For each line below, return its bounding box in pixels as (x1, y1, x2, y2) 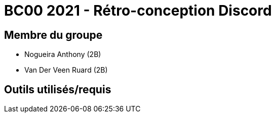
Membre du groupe (4, 28, 103, 41)
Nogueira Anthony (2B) (24, 50, 101, 59)
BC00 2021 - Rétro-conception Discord (4, 2, 272, 19)
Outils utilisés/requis (4, 83, 111, 96)
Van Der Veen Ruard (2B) (24, 66, 108, 75)
